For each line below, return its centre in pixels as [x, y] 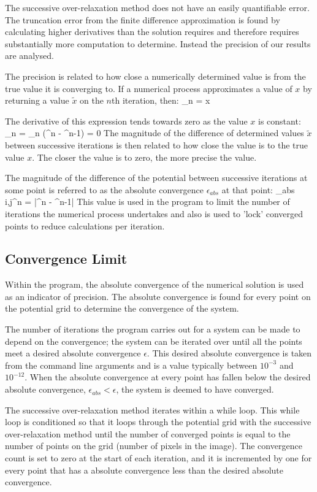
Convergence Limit [66, 259]
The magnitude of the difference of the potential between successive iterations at [156, 178]
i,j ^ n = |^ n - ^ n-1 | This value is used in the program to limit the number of [147, 202]
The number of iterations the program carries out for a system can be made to [153, 329]
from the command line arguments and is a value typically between [131, 365]
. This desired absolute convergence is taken [229, 353]
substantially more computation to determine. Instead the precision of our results [158, 43]
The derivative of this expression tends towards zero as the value [126, 121]
